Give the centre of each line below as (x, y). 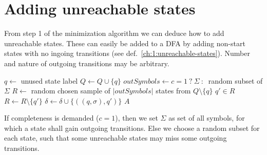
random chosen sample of (71, 91)
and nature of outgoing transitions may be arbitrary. (87, 63)
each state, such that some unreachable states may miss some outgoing (116, 138)
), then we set (137, 118)
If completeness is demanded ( (52, 118)
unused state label (49, 80)
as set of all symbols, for (207, 118)
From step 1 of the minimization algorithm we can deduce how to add (114, 33)
